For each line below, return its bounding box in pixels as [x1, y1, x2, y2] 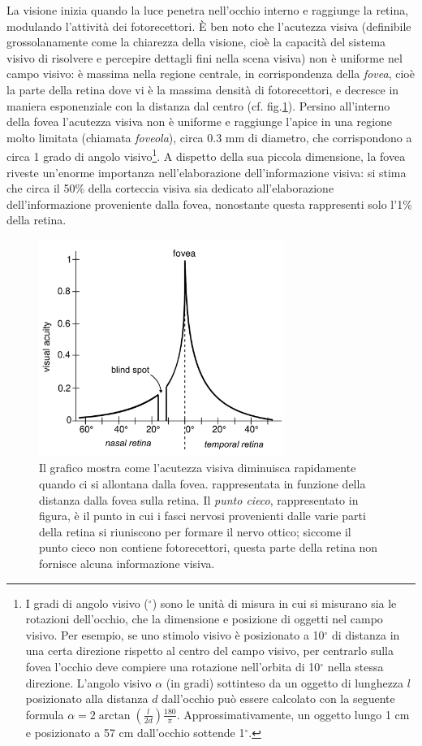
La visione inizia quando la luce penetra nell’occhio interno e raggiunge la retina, [6, 2, 409, 18]
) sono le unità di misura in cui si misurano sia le [152, 594, 397, 611]
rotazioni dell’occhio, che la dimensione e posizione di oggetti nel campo [25, 610, 383, 627]
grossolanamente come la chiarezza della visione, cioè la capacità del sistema [6, 33, 386, 50]
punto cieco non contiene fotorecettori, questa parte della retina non [39, 539, 378, 556]
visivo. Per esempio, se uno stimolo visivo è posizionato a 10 [25, 626, 325, 643]
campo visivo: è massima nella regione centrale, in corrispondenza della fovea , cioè [6, 65, 415, 82]
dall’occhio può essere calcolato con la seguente [161, 690, 395, 707]
